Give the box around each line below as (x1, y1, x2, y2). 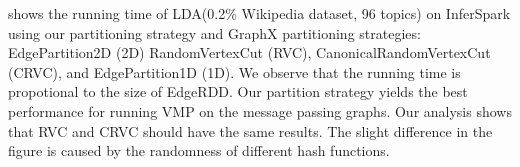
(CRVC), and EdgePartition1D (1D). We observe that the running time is (8, 61, 461, 82)
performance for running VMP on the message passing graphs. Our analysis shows (8, 100, 512, 121)
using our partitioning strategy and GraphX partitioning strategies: (8, 22, 421, 43)
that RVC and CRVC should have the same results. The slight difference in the (8, 120, 493, 141)
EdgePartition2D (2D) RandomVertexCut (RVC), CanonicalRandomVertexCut (8, 42, 491, 63)
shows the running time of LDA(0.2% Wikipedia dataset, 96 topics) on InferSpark (8, 3, 511, 23)
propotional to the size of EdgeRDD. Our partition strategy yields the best (8, 81, 468, 102)
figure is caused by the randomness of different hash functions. (8, 140, 390, 161)
